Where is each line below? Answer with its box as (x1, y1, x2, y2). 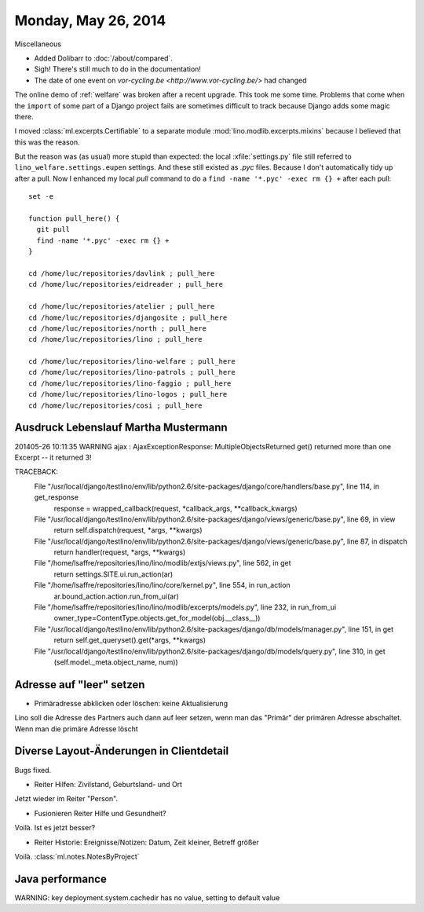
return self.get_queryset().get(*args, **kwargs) (53, 635, 207, 645)
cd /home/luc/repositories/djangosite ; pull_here (28, 313, 228, 322)
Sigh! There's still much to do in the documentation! (34, 64, 202, 74)
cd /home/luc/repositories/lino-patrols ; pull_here (28, 368, 236, 377)
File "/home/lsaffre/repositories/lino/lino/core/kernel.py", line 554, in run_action (34, 581, 291, 590)
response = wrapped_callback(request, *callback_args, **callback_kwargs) (53, 504, 298, 513)
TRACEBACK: (14, 467, 58, 477)
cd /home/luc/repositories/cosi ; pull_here (28, 401, 203, 410)
